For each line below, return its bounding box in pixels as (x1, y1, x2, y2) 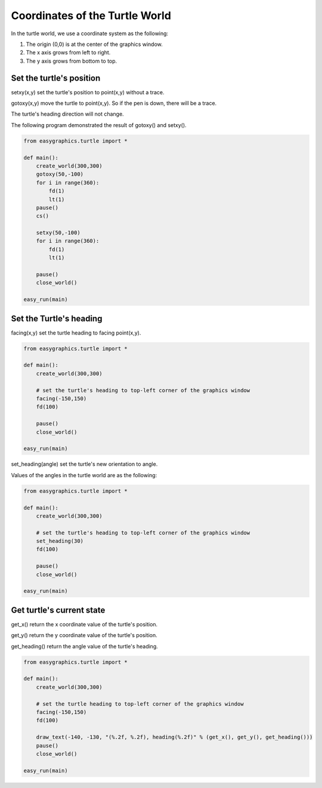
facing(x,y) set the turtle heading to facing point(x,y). (11, 329, 141, 336)
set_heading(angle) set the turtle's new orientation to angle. (11, 461, 158, 468)
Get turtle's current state (11, 605, 106, 615)
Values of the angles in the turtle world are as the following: (11, 471, 157, 478)
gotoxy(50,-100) (36, 171, 83, 178)
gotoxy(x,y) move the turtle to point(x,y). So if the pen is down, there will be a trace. (11, 100, 217, 107)
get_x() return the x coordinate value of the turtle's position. (11, 620, 158, 628)
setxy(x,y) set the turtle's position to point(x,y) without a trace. (11, 88, 165, 95)
